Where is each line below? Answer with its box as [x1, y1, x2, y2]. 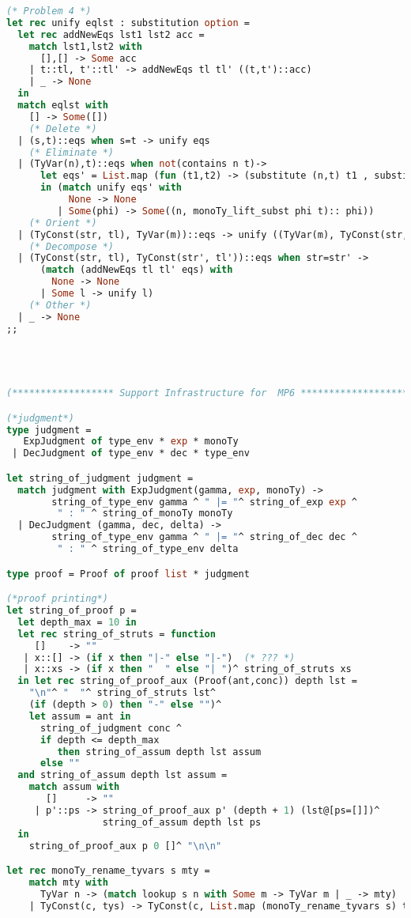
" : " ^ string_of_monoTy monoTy [57, 508, 233, 519]
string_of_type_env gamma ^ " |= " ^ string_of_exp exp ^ [51, 496, 357, 508]
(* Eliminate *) [28, 146, 115, 158]
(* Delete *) [28, 123, 97, 134]
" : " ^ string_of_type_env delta [57, 543, 239, 555]
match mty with [28, 876, 108, 888]
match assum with [28, 781, 120, 793]
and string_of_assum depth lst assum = [17, 769, 228, 781]
